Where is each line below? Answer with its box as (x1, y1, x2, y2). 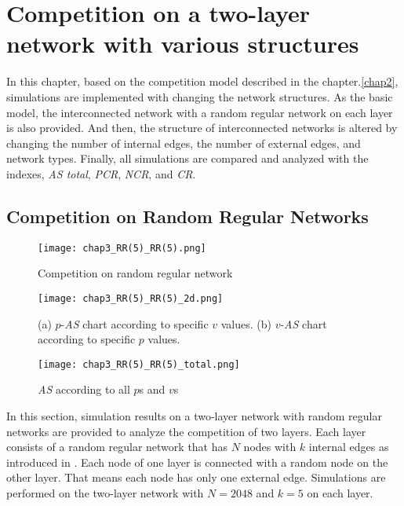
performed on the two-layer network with (6, 484, 204, 500)
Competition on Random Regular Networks (6, 203, 369, 228)
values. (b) (220, 315, 271, 332)
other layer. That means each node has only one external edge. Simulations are (6, 469, 386, 486)
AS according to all (38, 381, 130, 398)
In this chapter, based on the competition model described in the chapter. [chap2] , (6, 73, 399, 90)
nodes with (243, 438, 297, 455)
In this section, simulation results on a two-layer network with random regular (6, 408, 382, 424)
